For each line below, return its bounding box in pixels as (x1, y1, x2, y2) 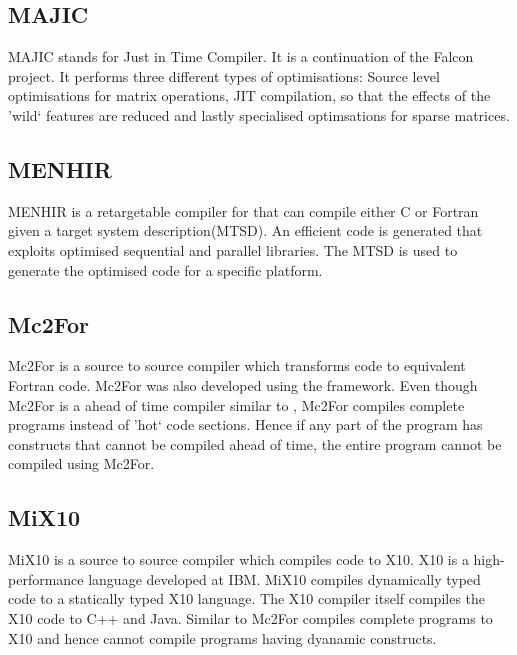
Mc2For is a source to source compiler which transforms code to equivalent (8, 355, 466, 376)
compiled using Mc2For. (8, 453, 155, 474)
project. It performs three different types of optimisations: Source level (8, 65, 440, 86)
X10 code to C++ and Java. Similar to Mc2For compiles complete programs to (8, 607, 493, 628)
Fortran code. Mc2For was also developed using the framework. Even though (8, 374, 478, 395)
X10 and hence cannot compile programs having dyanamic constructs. (8, 627, 437, 648)
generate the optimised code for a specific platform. (8, 259, 323, 280)
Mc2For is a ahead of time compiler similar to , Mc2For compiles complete (8, 394, 465, 415)
